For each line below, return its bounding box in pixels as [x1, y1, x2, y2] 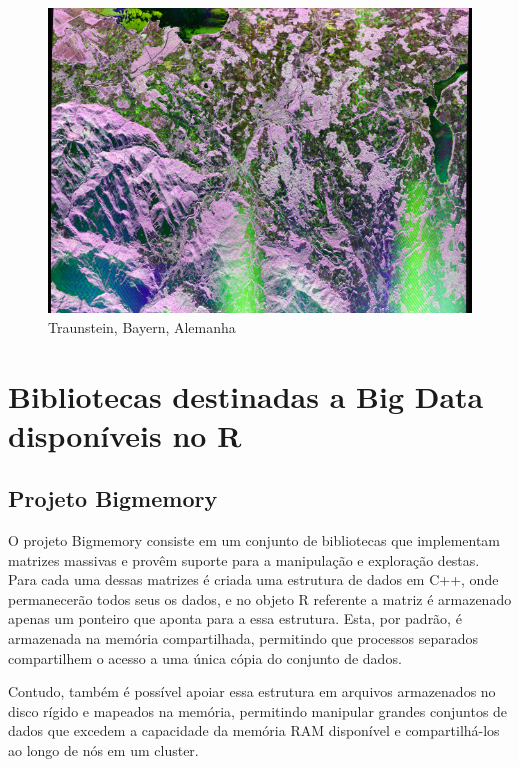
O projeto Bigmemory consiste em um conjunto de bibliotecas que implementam [8, 530, 501, 551]
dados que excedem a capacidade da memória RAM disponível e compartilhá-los [8, 720, 500, 741]
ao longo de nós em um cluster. [8, 740, 199, 761]
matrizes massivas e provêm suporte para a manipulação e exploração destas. [8, 549, 480, 570]
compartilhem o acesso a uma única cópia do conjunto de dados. [8, 647, 402, 668]
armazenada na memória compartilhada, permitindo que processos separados [8, 628, 479, 649]
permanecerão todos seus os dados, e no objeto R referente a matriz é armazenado [8, 588, 512, 609]
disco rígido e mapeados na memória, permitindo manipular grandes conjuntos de [8, 700, 508, 721]
